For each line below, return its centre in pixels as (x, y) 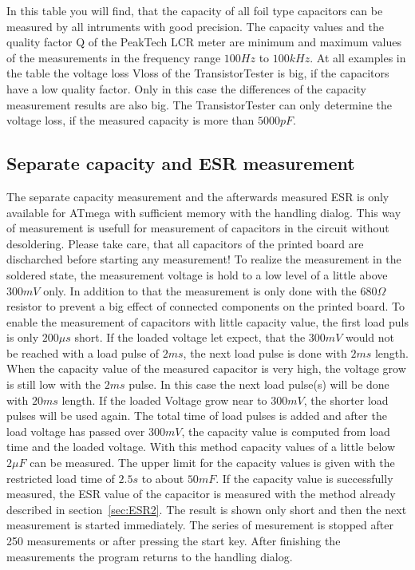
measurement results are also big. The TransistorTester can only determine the (199, 104)
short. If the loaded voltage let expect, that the (190, 337)
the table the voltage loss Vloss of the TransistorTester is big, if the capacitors (198, 73)
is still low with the (53, 384)
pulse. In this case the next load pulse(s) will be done (259, 384)
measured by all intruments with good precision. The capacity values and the (195, 26)
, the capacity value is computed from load (286, 431)
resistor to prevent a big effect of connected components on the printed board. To (206, 306)
